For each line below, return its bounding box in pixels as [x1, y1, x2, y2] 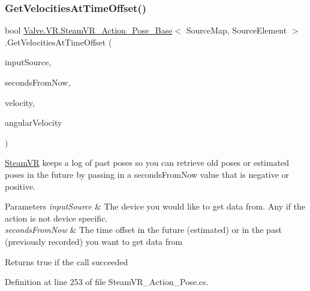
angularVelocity [5, 116, 62, 129]
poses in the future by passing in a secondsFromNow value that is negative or [5, 168, 290, 180]
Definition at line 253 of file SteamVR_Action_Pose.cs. [5, 275, 209, 288]
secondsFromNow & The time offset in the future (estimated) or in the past [5, 223, 282, 236]
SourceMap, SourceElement [186, 24, 287, 37]
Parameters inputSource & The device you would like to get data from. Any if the [5, 200, 306, 213]
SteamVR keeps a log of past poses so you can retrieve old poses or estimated [5, 156, 290, 169]
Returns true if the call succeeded [5, 255, 128, 268]
